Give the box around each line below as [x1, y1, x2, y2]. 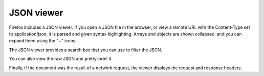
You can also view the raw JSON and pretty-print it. [9, 56, 113, 62]
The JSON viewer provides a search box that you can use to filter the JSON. [9, 47, 162, 53]
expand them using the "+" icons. [9, 38, 77, 44]
